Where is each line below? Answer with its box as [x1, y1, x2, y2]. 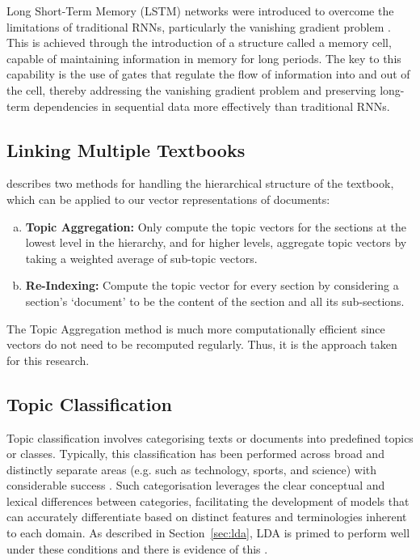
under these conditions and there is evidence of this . [6, 540, 268, 557]
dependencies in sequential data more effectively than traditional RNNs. [33, 97, 390, 114]
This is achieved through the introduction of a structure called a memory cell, [6, 34, 392, 51]
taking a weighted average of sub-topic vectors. [25, 249, 258, 266]
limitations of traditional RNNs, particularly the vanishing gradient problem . [6, 18, 391, 35]
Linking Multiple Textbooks [6, 137, 246, 162]
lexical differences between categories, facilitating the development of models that [6, 492, 409, 509]
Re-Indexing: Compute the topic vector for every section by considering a [25, 277, 399, 294]
